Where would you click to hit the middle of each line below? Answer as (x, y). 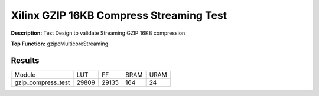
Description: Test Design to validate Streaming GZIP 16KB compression (98, 33)
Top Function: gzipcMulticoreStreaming (60, 44)
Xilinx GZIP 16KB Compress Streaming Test (119, 15)
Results (25, 60)
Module (25, 75)
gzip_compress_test (42, 82)
